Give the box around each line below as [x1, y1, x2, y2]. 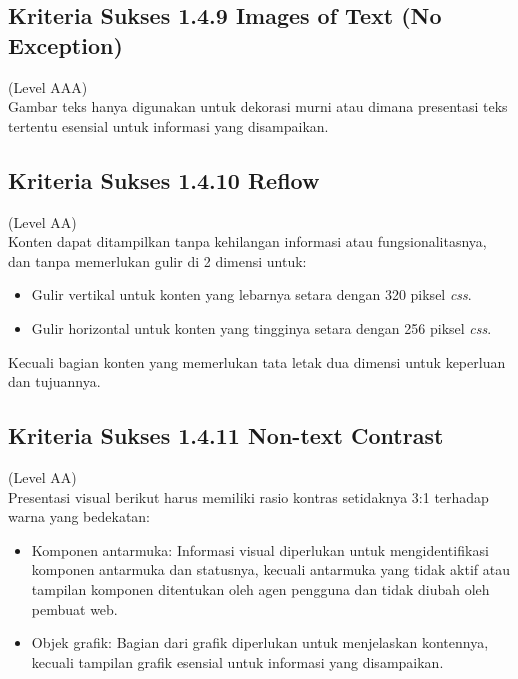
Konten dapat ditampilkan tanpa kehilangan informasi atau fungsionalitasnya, [8, 231, 487, 252]
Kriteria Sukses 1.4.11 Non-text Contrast [8, 420, 444, 451]
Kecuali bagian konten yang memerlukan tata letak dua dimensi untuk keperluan [8, 351, 506, 372]
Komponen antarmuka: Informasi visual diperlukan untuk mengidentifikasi [31, 539, 489, 560]
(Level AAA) [8, 76, 88, 97]
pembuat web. [31, 598, 118, 619]
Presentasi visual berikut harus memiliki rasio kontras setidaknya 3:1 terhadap [8, 486, 489, 507]
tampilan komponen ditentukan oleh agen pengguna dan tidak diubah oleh [31, 578, 490, 599]
